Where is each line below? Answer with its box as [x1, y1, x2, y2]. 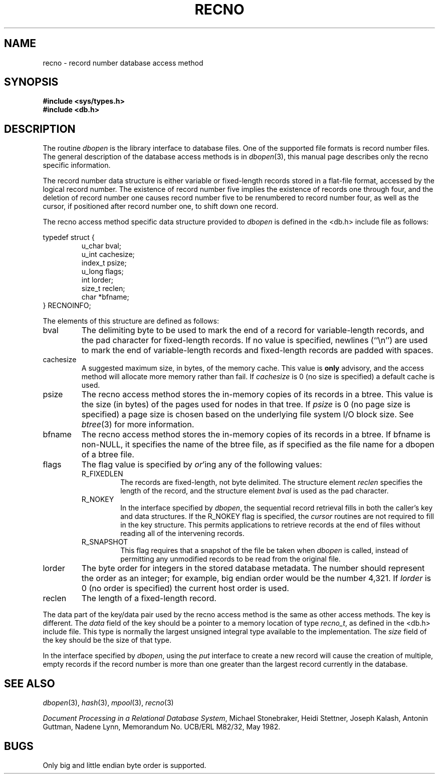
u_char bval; [81, 241, 121, 250]
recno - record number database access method [43, 58, 203, 67]
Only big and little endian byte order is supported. [43, 760, 206, 769]
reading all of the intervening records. [120, 529, 245, 538]
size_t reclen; [81, 284, 125, 293]
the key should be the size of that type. [43, 636, 171, 645]
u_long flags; [81, 267, 124, 276]
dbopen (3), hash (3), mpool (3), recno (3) [43, 698, 174, 707]
